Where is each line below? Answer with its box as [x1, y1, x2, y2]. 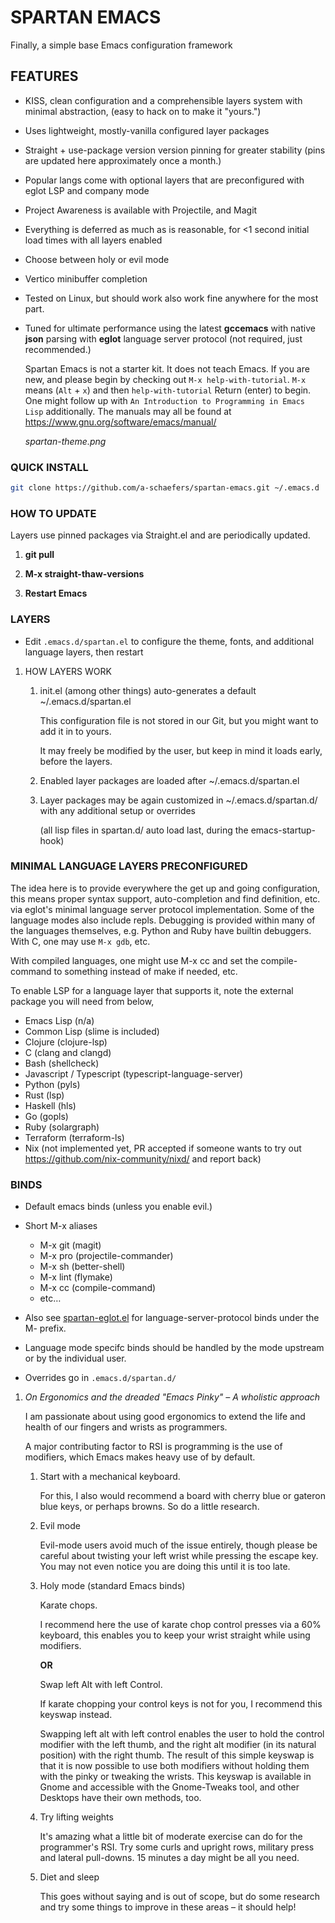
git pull [24, 549, 55, 561]
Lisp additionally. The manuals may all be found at [24, 405, 232, 417]
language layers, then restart [24, 646, 144, 658]
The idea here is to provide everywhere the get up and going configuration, [10, 882, 320, 894]
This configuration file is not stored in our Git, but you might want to [39, 714, 319, 726]
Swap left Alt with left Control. [39, 1679, 163, 1691]
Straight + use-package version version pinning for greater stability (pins [24, 144, 326, 156]
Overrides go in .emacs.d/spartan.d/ [24, 1372, 177, 1384]
